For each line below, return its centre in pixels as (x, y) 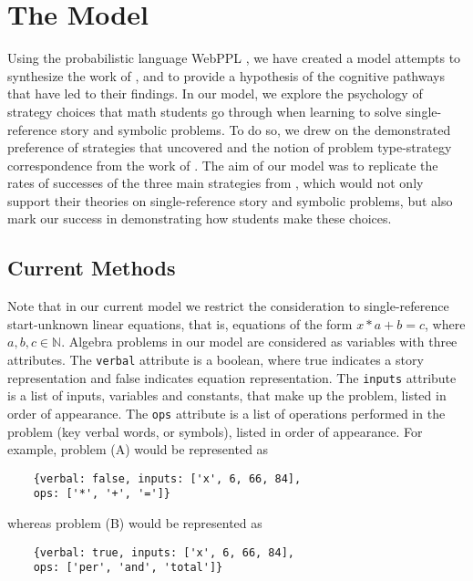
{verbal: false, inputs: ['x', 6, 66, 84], (167, 478)
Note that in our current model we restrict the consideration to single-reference (228, 306)
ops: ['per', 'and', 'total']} (128, 568)
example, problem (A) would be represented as (138, 449)
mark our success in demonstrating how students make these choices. (200, 218)
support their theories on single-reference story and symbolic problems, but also (230, 200)
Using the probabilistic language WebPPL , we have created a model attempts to (234, 58)
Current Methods (92, 268)
